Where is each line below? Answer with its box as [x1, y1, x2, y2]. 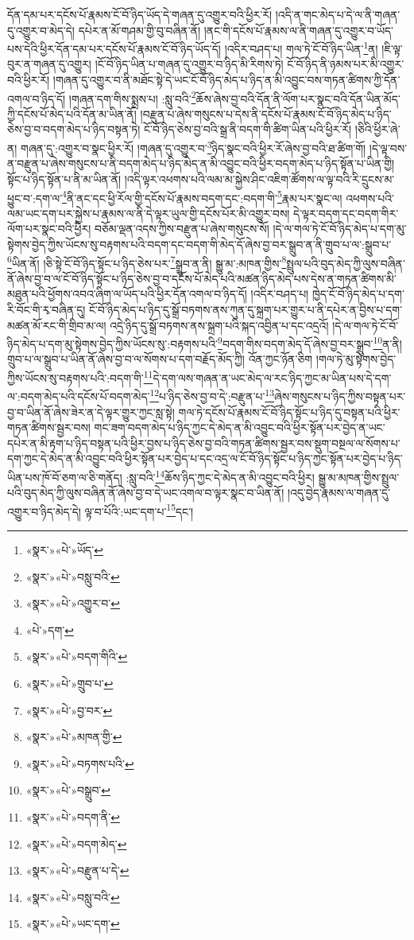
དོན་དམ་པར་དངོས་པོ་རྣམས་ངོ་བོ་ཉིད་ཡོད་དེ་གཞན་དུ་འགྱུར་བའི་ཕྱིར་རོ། [7, 6, 273, 22]
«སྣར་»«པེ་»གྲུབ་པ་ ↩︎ [25, 674, 114, 691]
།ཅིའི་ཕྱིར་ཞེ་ [354, 121, 400, 138]
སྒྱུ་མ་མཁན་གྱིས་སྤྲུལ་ [318, 468, 400, 485]
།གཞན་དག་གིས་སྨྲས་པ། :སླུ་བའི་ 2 [68, 87, 196, 107]
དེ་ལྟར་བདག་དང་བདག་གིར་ [293, 204, 399, 221]
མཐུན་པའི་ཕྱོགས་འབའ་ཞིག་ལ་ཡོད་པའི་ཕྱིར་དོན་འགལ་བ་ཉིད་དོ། [7, 285, 247, 302]
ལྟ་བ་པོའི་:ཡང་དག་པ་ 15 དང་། [84, 500, 194, 519]
